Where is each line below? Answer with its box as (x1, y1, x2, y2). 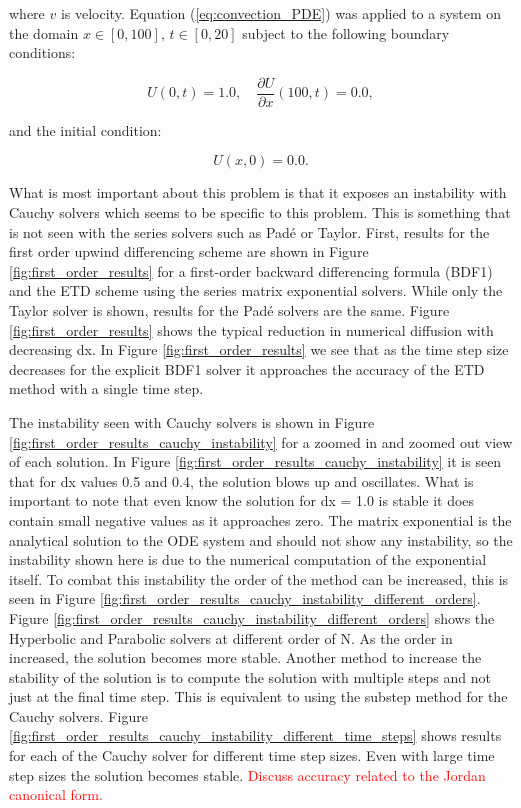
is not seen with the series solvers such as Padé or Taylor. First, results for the (9, 221, 490, 242)
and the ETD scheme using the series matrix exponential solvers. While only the (9, 280, 503, 301)
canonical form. (9, 784, 103, 805)
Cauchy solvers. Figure (9, 705, 148, 726)
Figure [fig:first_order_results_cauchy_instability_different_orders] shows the (9, 607, 495, 628)
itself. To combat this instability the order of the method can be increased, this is (9, 568, 509, 589)
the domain (9, 22, 79, 43)
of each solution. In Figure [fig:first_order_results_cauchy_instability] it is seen (9, 451, 502, 472)
